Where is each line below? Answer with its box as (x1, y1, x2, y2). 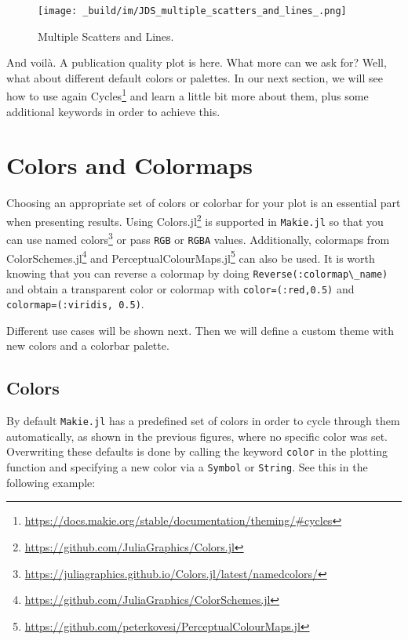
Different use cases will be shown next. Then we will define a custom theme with (6, 322, 395, 338)
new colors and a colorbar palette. (6, 337, 169, 354)
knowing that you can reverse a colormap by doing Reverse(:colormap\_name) (6, 264, 388, 281)
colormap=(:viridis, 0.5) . (6, 296, 144, 312)
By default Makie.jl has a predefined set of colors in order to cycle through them (6, 413, 400, 429)
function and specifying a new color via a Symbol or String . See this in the (6, 459, 368, 475)
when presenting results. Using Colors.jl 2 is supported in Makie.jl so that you (6, 211, 384, 229)
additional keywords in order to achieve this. (6, 103, 220, 119)
